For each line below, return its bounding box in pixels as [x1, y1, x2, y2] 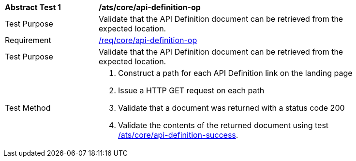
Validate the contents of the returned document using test [118, 120, 329, 130]
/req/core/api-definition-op [99, 35, 197, 45]
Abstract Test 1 [5, 2, 61, 12]
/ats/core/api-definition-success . [118, 130, 238, 140]
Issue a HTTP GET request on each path [118, 86, 265, 95]
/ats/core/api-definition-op [99, 2, 201, 12]
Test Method [5, 103, 51, 113]
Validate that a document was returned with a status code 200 [118, 103, 345, 113]
